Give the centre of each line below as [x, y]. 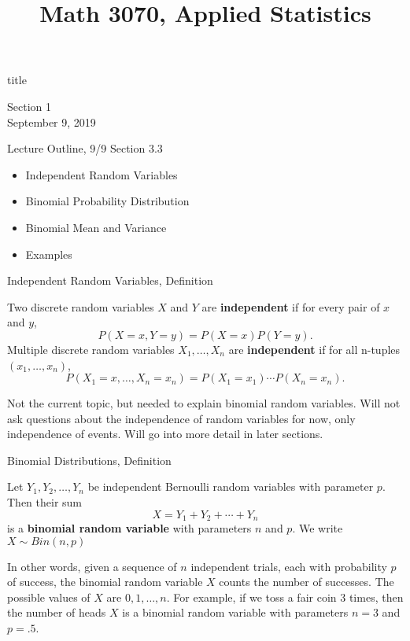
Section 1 [29, 106]
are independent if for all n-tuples [314, 349]
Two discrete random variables [81, 306]
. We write [318, 528]
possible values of [49, 597]
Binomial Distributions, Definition [89, 460]
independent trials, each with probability [289, 566]
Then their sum [45, 502]
